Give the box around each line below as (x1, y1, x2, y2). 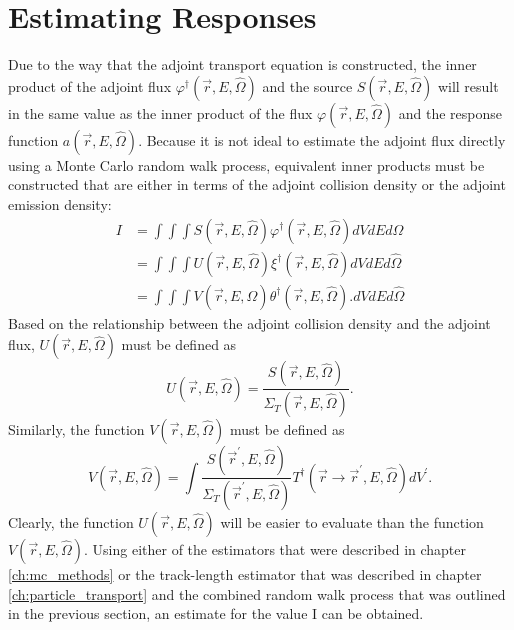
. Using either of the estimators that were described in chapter (84, 538, 467, 559)
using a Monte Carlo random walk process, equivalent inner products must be (8, 154, 485, 175)
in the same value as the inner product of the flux (8, 102, 313, 123)
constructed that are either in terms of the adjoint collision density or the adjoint (8, 174, 506, 195)
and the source (262, 75, 353, 96)
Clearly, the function (8, 511, 134, 532)
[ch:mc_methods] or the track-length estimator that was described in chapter (8, 563, 482, 584)
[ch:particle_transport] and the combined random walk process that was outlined (8, 583, 506, 604)
